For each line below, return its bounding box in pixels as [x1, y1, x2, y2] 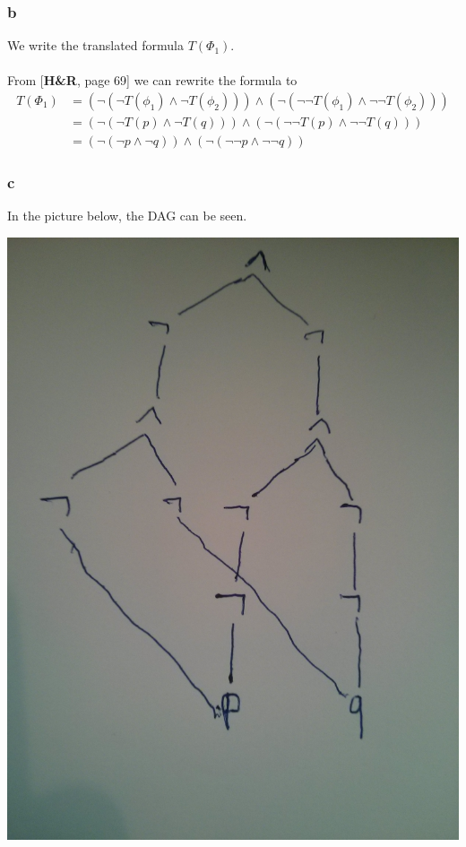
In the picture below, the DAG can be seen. [7, 206, 247, 225]
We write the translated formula [7, 36, 184, 55]
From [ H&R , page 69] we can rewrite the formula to [7, 71, 298, 90]
